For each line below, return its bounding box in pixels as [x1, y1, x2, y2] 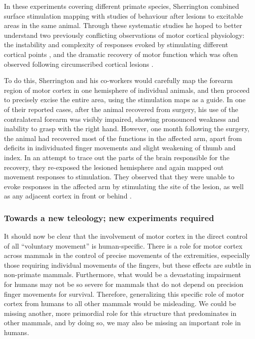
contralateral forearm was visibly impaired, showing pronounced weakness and [4, 113, 239, 124]
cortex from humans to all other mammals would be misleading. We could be [4, 298, 236, 309]
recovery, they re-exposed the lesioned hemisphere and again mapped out [4, 162, 224, 172]
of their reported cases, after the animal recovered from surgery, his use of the [4, 104, 238, 114]
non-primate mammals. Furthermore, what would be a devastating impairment [4, 269, 241, 280]
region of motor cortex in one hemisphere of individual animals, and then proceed [4, 85, 250, 95]
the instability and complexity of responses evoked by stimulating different [4, 39, 228, 50]
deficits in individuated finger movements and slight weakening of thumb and [4, 142, 236, 153]
